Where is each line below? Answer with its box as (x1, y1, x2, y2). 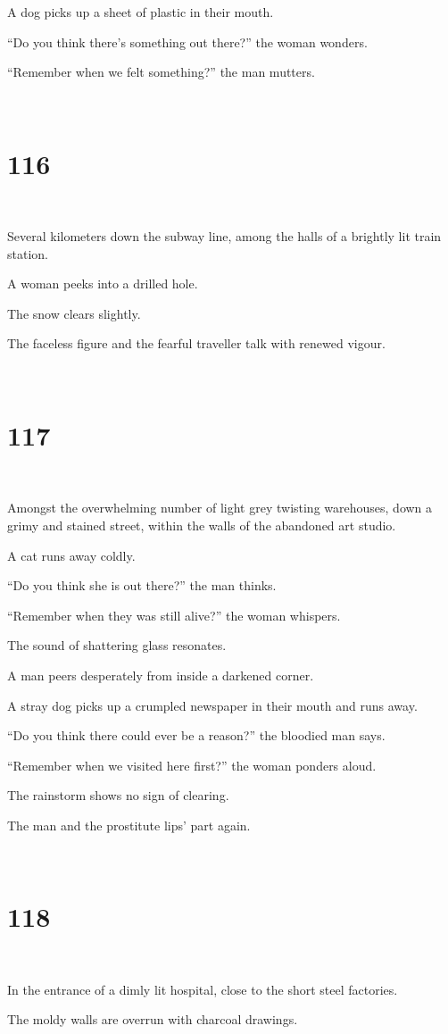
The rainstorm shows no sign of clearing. (7, 786, 229, 805)
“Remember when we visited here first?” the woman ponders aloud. (7, 755, 377, 774)
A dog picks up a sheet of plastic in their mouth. (7, 3, 274, 21)
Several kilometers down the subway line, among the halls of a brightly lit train (7, 227, 442, 246)
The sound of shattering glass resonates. (7, 636, 227, 655)
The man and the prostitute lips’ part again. (7, 815, 251, 834)
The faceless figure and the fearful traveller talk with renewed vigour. (7, 334, 386, 353)
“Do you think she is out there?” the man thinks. (7, 576, 277, 595)
